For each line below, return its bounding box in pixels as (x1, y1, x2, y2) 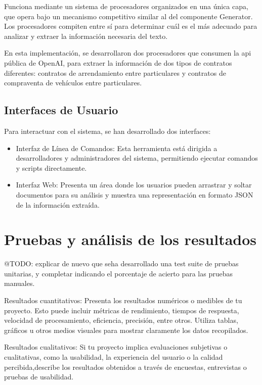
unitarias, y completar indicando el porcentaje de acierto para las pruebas (4, 268, 233, 278)
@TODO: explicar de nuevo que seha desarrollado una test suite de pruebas (4, 258, 239, 269)
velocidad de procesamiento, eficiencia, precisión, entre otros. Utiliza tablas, (4, 315, 238, 325)
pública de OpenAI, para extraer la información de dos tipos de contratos (4, 57, 232, 68)
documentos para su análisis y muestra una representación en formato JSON (16, 189, 253, 200)
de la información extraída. (16, 199, 100, 210)
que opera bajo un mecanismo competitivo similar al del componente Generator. (4, 11, 253, 21)
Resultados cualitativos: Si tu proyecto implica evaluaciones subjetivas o (4, 342, 228, 352)
